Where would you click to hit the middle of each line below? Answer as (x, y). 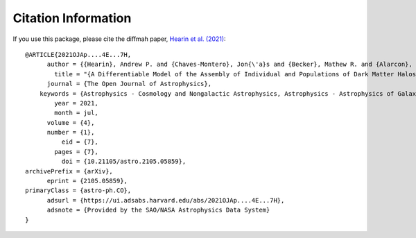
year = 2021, (76, 103)
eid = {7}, (80, 142)
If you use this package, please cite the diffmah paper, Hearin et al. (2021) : (119, 39)
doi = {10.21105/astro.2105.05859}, (124, 162)
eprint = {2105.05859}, (87, 181)
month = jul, (76, 113)
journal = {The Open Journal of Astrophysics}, (129, 84)
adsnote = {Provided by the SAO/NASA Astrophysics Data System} (158, 210)
